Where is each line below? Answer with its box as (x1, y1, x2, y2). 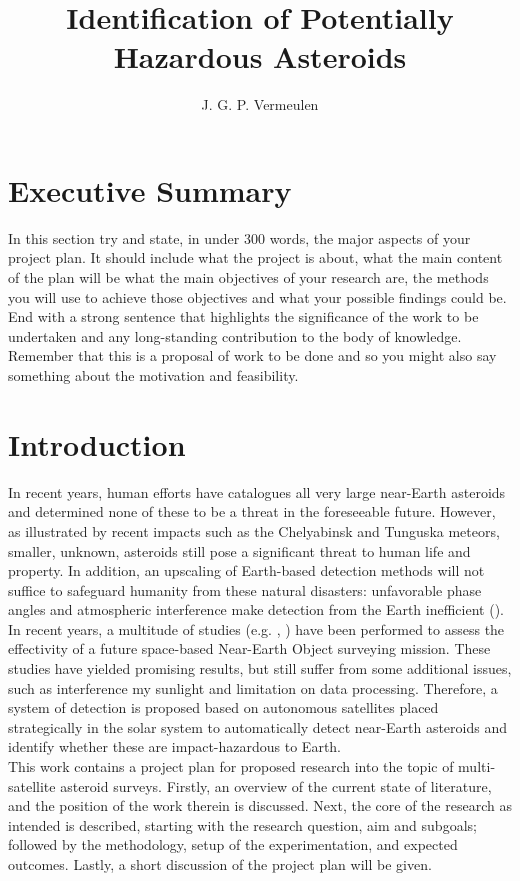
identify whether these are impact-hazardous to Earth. (8, 736, 342, 757)
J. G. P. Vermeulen (201, 94, 319, 115)
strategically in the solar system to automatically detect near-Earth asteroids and (8, 716, 507, 737)
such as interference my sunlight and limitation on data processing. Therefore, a (8, 677, 498, 698)
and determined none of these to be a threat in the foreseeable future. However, (8, 501, 496, 522)
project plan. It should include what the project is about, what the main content (8, 247, 503, 268)
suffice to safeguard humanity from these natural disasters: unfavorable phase (8, 579, 482, 600)
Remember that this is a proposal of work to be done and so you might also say (8, 345, 497, 366)
